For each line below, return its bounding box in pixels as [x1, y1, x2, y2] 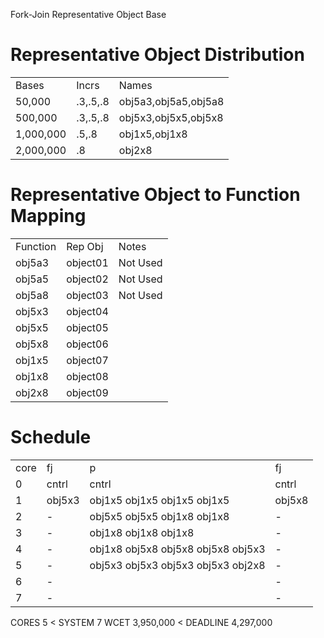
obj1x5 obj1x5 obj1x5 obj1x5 [89, 493, 230, 507]
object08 [66, 369, 109, 383]
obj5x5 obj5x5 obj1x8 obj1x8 [89, 509, 230, 523]
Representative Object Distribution [10, 44, 305, 66]
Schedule [10, 426, 92, 449]
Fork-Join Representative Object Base [10, 9, 167, 20]
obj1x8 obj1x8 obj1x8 [89, 525, 195, 539]
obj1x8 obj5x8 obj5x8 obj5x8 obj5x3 [89, 542, 266, 556]
